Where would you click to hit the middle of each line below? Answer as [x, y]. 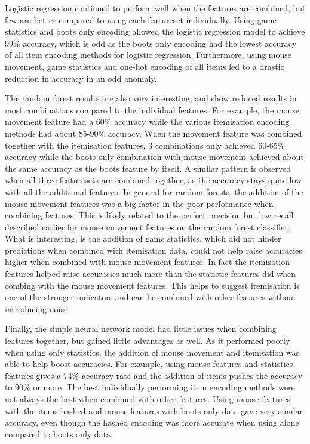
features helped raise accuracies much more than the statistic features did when [151, 274]
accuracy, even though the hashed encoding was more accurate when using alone [152, 422]
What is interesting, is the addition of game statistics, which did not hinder [143, 238]
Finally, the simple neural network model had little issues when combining [141, 329]
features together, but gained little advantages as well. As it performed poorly [148, 340]
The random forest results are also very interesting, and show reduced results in [151, 98]
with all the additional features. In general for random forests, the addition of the [154, 191]
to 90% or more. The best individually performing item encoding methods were [150, 387]
